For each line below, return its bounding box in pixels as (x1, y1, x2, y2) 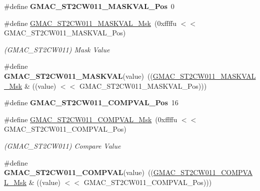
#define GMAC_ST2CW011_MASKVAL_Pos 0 (4, 1, 174, 11)
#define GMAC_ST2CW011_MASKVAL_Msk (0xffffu (4, 17, 176, 28)
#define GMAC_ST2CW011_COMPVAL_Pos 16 (4, 97, 178, 108)
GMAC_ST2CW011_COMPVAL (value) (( (4, 167, 153, 178)
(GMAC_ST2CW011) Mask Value (4, 44, 110, 54)
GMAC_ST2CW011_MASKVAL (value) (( (4, 70, 153, 81)
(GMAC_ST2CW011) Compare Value (4, 140, 121, 151)
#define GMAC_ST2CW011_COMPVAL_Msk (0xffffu (4, 114, 177, 124)
